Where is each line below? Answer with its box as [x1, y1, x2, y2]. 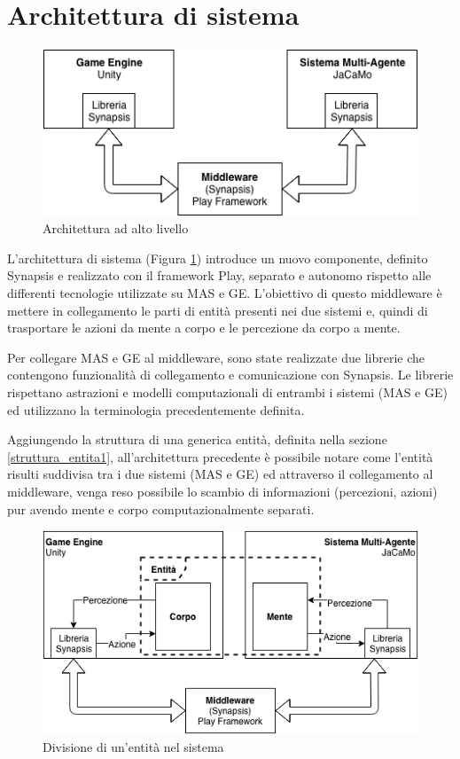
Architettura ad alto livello [43, 219, 189, 238]
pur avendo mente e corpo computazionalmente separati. [7, 499, 315, 518]
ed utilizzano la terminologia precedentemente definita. [7, 400, 305, 419]
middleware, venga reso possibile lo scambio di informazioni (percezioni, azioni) [7, 481, 438, 500]
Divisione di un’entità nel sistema [43, 737, 224, 755]
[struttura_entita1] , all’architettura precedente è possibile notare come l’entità [7, 447, 433, 466]
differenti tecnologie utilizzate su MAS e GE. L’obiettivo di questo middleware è [7, 284, 442, 302]
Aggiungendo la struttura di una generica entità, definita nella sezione [7, 430, 387, 449]
